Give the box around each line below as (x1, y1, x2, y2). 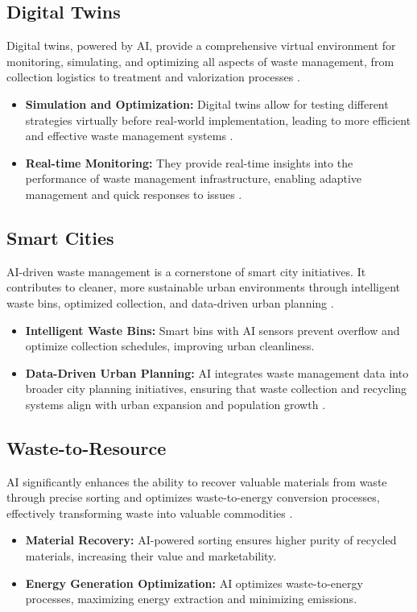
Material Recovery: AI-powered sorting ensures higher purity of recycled (25, 531, 397, 548)
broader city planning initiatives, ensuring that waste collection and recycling (25, 380, 407, 397)
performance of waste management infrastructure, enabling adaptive (25, 170, 362, 187)
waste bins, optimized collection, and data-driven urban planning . (6, 294, 334, 311)
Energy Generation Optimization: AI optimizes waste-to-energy (25, 574, 363, 591)
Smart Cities (6, 225, 114, 250)
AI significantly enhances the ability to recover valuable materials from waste (6, 473, 387, 490)
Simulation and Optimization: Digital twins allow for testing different (25, 95, 389, 112)
